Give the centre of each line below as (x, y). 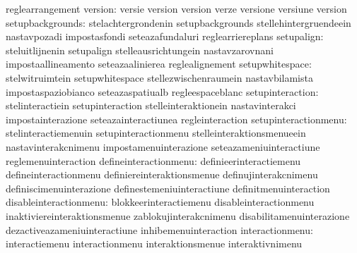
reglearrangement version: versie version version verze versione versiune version (176, 8)
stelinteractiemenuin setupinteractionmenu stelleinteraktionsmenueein (156, 133)
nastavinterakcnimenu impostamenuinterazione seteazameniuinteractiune (163, 146)
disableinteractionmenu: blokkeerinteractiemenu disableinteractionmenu (160, 202)
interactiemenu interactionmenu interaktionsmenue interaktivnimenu (154, 243)
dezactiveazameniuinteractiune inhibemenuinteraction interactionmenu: (159, 229)
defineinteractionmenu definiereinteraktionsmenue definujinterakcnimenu (162, 174)
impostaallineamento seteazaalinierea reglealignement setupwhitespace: (159, 64)
